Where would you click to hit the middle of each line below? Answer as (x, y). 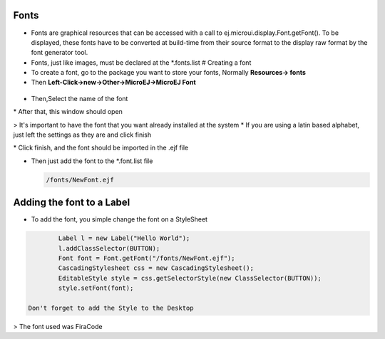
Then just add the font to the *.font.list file (92, 161)
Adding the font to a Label (72, 203)
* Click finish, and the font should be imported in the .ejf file (101, 148)
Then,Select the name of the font (79, 98)
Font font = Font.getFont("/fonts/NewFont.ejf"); (147, 259)
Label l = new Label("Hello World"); (124, 238)
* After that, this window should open (68, 112)
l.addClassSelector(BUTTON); (109, 248)
